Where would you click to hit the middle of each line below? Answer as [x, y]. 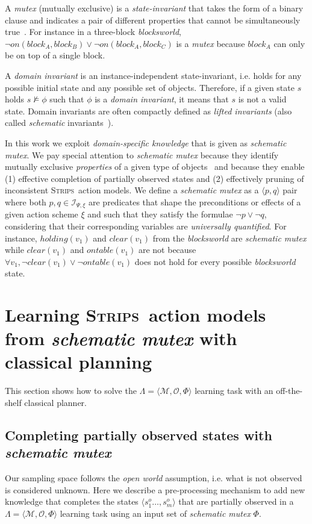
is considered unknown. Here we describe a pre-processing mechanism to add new [155, 489]
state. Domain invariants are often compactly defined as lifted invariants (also [148, 111]
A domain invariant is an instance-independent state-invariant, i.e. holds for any [153, 75]
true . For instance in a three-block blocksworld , [93, 32]
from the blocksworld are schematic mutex [229, 238]
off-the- [289, 391]
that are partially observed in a [236, 501]
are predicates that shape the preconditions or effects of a [195, 201]
